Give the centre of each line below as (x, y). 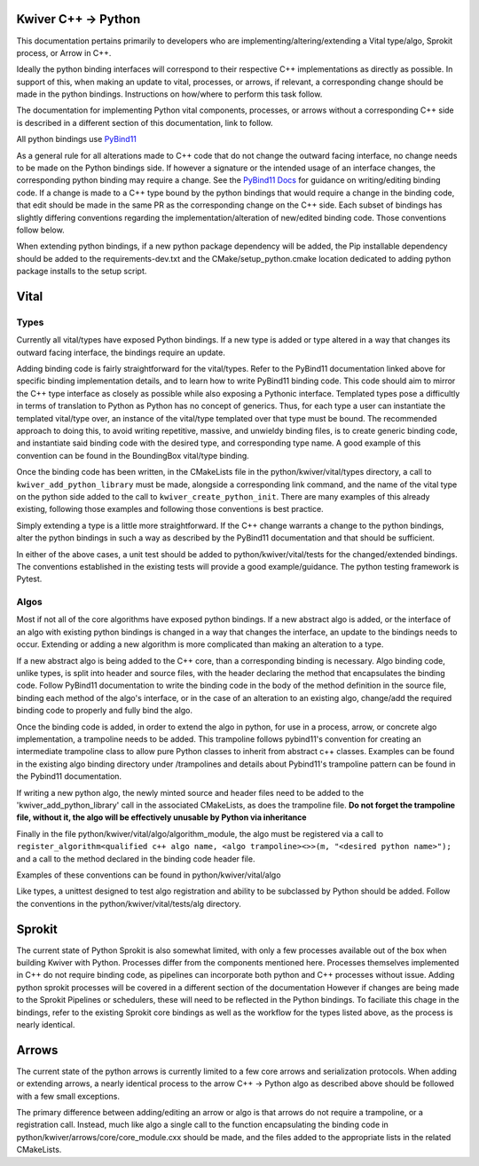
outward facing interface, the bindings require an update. (121, 352)
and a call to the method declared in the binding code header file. (136, 859)
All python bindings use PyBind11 (77, 139)
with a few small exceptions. (68, 1096)
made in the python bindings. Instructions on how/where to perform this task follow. (169, 94)
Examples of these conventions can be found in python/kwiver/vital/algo (149, 875)
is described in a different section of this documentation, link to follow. (145, 122)
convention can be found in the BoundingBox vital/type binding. (133, 455)
